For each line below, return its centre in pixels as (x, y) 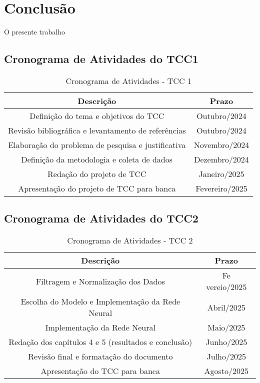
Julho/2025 (226, 356)
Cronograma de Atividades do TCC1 (101, 59)
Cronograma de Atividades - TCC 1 (128, 80)
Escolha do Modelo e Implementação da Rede (100, 301)
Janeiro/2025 (221, 173)
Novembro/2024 (221, 144)
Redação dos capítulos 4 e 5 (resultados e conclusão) (100, 342)
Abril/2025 (226, 307)
